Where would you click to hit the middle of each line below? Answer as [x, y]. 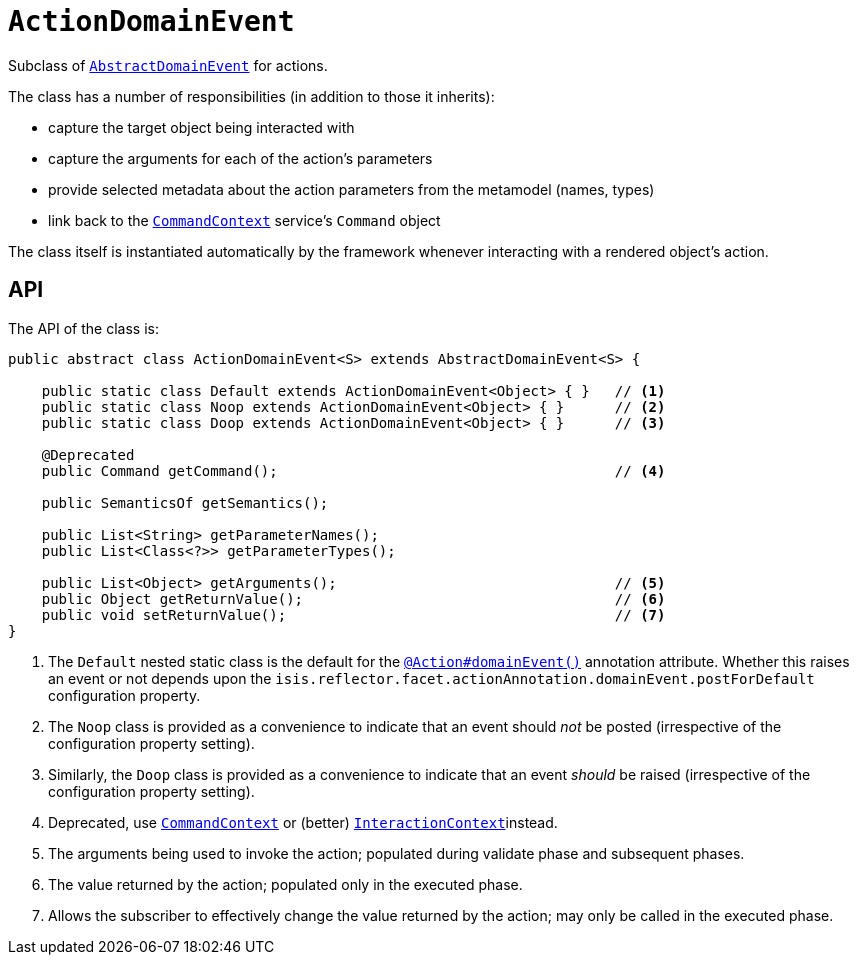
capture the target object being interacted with [201, 127]
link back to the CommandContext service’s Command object [244, 220]
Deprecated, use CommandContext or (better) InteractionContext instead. [303, 822]
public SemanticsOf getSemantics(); [185, 502]
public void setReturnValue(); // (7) [353, 614]
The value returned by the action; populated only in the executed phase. [285, 884]
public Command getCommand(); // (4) [353, 470]
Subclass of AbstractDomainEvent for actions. [168, 65]
